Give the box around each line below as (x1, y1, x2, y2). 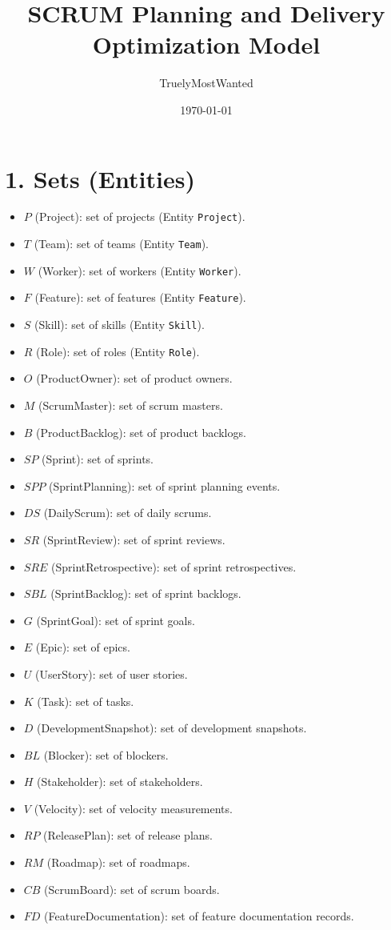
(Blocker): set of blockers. (43, 746, 169, 763)
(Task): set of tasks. (37, 692, 134, 709)
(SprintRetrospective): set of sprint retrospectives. (51, 558, 297, 575)
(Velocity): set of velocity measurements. (34, 800, 233, 816)
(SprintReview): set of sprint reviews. (42, 531, 225, 547)
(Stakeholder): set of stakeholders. (37, 773, 203, 790)
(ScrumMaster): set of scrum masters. (38, 396, 223, 413)
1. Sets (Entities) (5, 162, 195, 194)
